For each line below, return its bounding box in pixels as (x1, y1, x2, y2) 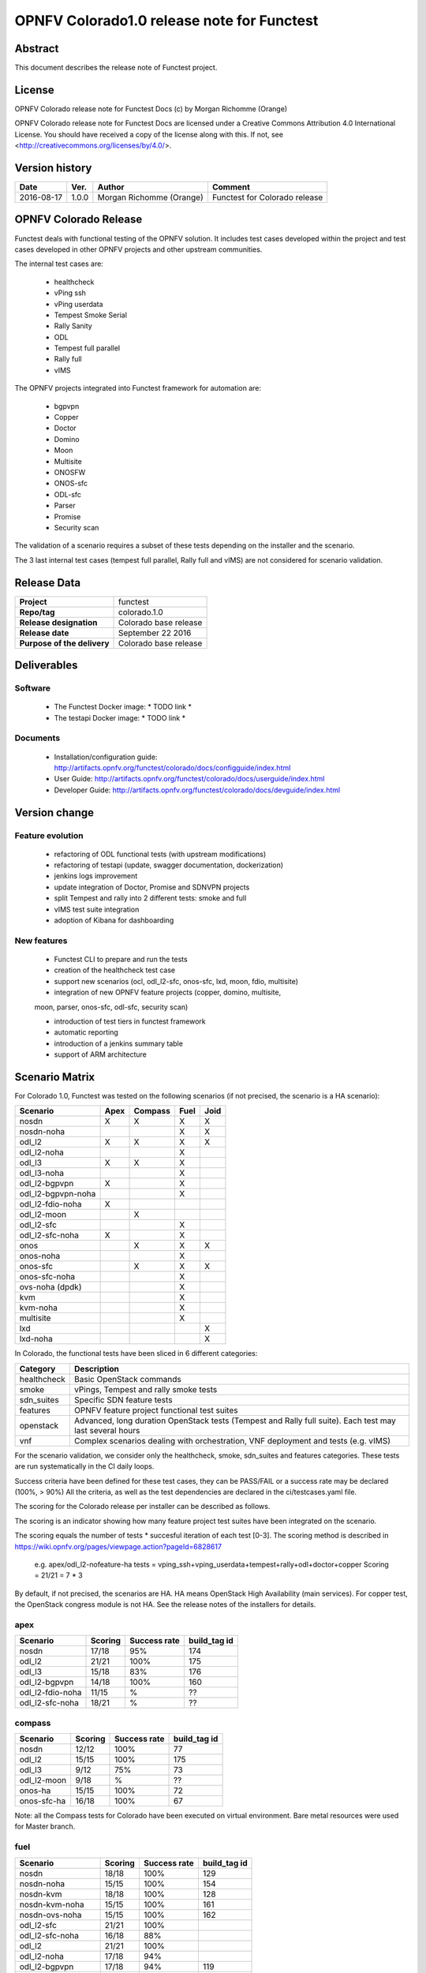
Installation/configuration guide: (54, 752, 158, 762)
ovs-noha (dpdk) (19, 1282, 82, 1293)
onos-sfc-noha (19, 1271, 76, 1282)
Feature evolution (14, 829, 84, 840)
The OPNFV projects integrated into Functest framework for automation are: (14, 384, 262, 393)
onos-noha (19, 1251, 61, 1262)
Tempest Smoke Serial (54, 310, 128, 320)
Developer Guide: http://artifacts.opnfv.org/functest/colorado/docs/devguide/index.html (54, 785, 341, 795)
